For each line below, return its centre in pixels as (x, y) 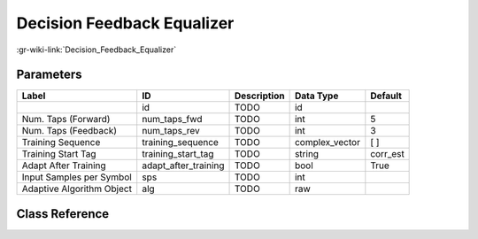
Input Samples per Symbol (77, 177)
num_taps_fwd (172, 119)
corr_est (387, 154)
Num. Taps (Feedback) (69, 131)
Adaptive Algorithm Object (77, 189)
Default (386, 96)
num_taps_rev (171, 131)
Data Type (316, 96)
